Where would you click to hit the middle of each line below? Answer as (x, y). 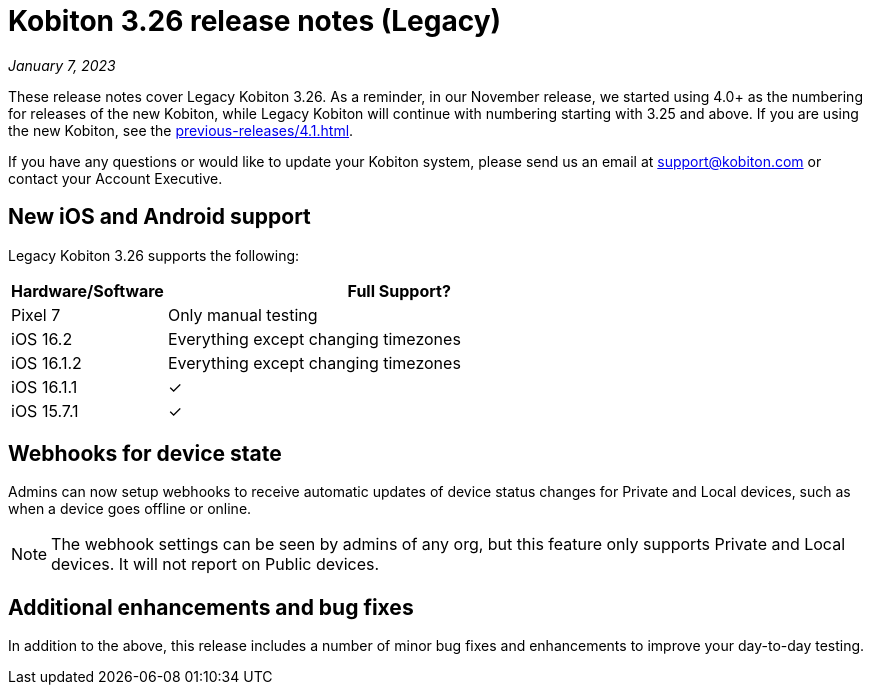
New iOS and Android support (159, 217)
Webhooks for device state (145, 454)
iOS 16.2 (42, 338)
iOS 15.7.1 (45, 410)
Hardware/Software (87, 290)
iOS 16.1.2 (46, 362)
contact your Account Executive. (115, 178)
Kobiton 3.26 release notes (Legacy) (255, 21)
